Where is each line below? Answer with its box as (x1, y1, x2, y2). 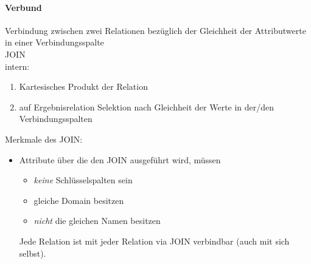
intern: (5, 59, 30, 72)
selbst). (19, 246, 46, 259)
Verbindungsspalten (19, 112, 93, 125)
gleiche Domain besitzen (33, 194, 124, 206)
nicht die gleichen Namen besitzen (33, 214, 161, 227)
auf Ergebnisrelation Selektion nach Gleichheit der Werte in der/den (19, 100, 274, 113)
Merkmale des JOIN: (5, 132, 83, 145)
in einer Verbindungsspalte (5, 36, 104, 49)
